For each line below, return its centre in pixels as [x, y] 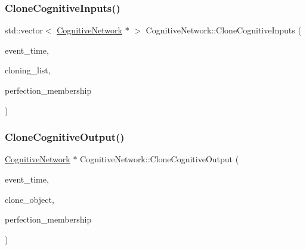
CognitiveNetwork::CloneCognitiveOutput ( [160, 159]
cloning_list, [28, 70]
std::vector [24, 30]
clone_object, [30, 199]
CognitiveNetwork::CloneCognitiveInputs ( [223, 30]
